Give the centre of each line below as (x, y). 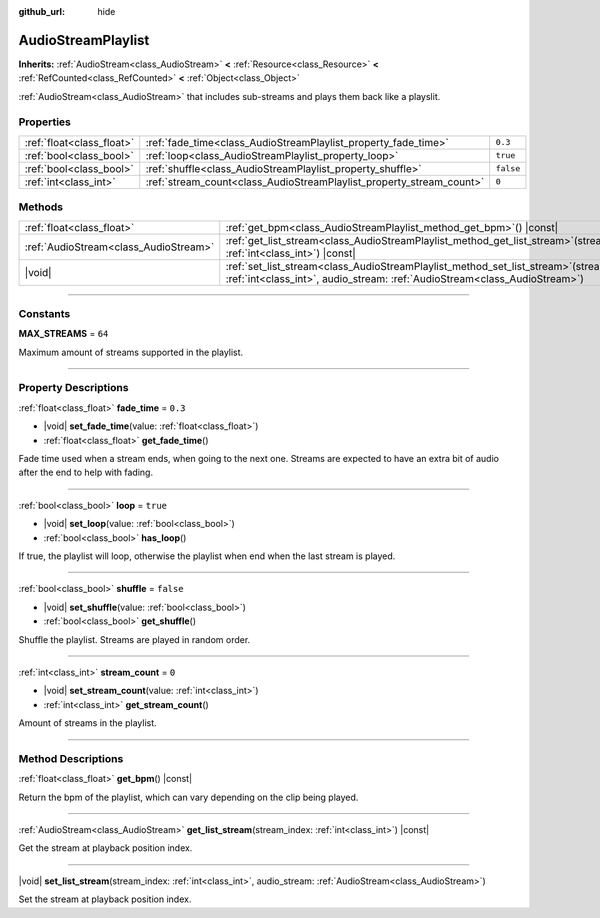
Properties (45, 122)
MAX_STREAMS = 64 (63, 334)
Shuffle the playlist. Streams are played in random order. (134, 639)
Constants (44, 313)
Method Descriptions (71, 758)
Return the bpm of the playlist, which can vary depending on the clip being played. (188, 797)
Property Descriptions (73, 388)
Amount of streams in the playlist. (87, 723)
